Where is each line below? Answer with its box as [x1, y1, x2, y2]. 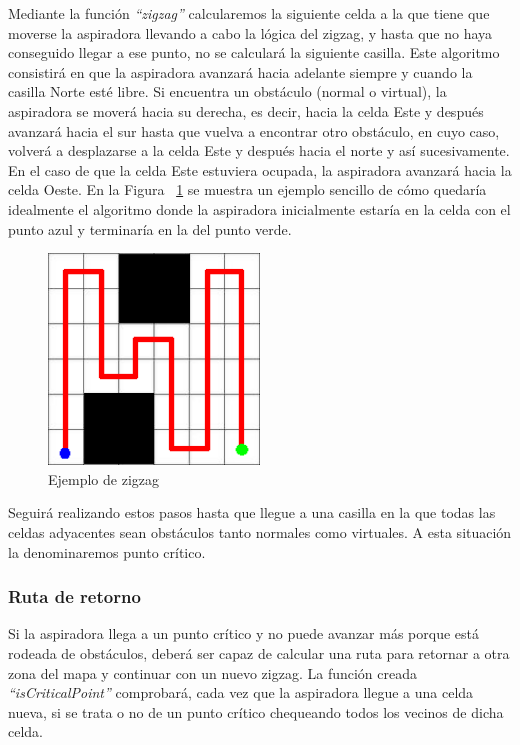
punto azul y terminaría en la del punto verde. [8, 218, 292, 239]
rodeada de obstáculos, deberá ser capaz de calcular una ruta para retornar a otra [8, 642, 510, 663]
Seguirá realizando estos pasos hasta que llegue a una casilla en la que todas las [8, 502, 496, 523]
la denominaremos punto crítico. [8, 541, 206, 562]
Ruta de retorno [8, 584, 141, 609]
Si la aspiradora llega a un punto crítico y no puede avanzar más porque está [8, 623, 479, 644]
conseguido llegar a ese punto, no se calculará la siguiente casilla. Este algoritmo [8, 42, 500, 63]
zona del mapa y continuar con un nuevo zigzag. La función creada [8, 662, 417, 683]
